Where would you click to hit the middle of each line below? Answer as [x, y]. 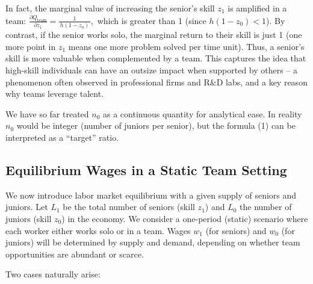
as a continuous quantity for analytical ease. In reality [203, 113]
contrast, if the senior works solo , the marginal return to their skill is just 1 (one [154, 35]
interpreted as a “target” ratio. [62, 137]
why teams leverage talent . [55, 94]
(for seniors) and [236, 230]
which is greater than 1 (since [152, 20]
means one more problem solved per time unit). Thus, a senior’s [186, 46]
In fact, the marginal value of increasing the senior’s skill [110, 8]
